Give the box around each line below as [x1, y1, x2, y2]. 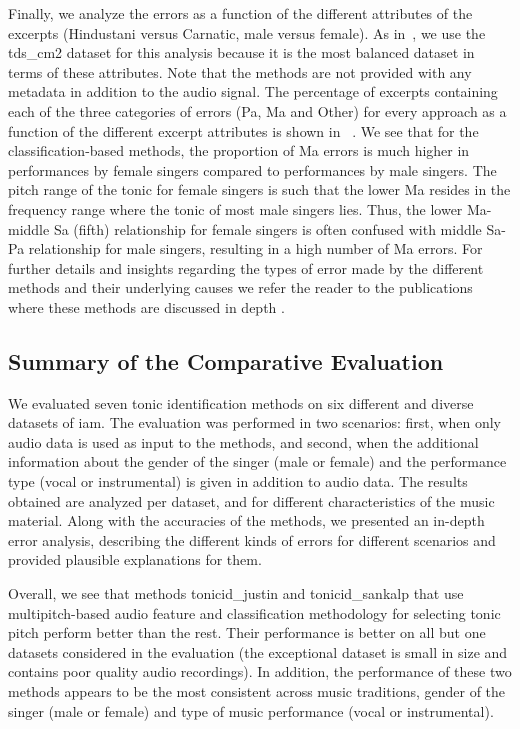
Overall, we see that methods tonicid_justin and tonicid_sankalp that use [8, 583, 464, 604]
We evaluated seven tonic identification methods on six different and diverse [8, 392, 474, 413]
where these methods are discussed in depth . [8, 296, 285, 317]
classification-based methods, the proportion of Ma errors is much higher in [8, 140, 470, 161]
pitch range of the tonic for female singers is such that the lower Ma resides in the [8, 179, 511, 200]
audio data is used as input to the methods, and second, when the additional [8, 431, 479, 452]
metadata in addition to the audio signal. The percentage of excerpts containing [8, 81, 498, 102]
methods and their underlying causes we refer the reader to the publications [8, 277, 473, 298]
